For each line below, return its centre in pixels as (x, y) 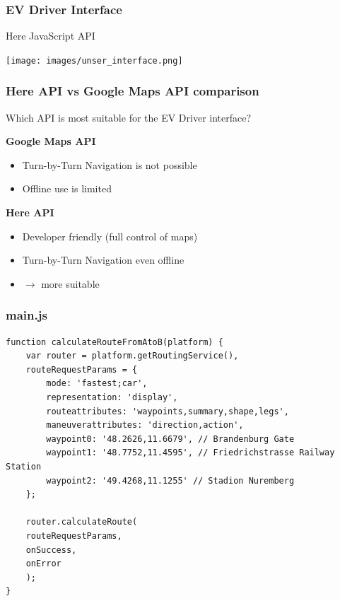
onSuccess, (51, 550)
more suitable (70, 283)
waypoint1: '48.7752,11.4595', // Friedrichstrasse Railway (190, 453)
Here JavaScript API (51, 36)
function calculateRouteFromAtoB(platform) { (115, 342)
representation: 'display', (112, 398)
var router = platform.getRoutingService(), (132, 356)
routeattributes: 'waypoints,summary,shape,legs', (168, 411)
